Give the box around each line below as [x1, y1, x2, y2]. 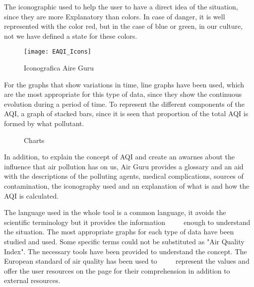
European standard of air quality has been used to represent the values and [4, 256, 250, 266]
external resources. [4, 275, 61, 286]
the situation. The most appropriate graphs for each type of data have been [4, 226, 234, 237]
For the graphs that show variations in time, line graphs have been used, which [4, 79, 245, 89]
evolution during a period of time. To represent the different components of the [4, 98, 245, 109]
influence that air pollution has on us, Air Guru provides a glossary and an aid [4, 161, 244, 171]
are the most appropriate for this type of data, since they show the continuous [4, 89, 242, 99]
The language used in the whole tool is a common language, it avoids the [4, 207, 226, 217]
